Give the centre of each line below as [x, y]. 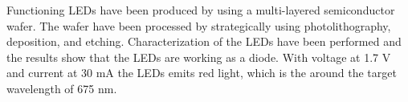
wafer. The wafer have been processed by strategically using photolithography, [199, 25]
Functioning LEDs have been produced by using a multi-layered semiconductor [201, 10]
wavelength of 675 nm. [62, 88]
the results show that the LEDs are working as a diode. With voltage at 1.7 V [199, 57]
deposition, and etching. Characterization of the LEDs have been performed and [204, 41]
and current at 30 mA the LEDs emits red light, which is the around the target [202, 73]
